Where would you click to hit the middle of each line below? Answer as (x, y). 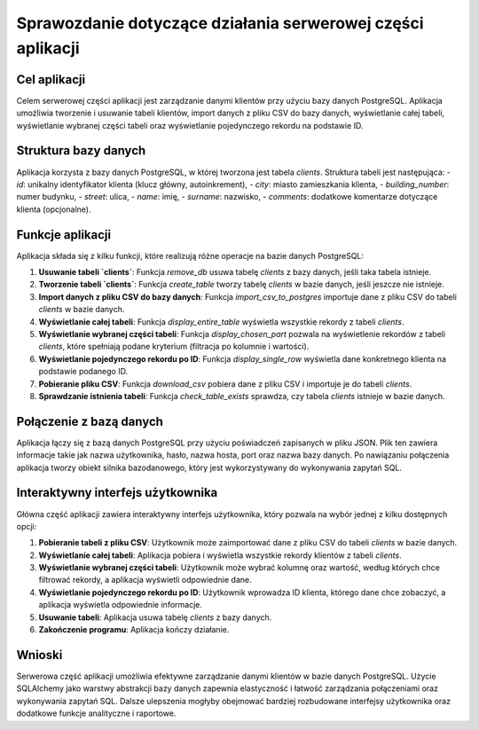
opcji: (27, 526)
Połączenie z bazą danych (90, 421)
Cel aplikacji (51, 79)
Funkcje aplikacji (63, 235)
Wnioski (39, 655)
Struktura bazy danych (81, 151)
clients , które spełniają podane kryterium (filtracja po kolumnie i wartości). (174, 347)
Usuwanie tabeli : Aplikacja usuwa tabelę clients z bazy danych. (155, 617)
